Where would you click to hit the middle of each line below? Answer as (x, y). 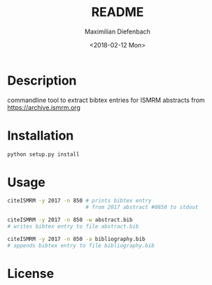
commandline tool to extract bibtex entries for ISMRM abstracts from (106, 100)
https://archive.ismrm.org (44, 107)
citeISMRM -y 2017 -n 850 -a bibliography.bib (76, 239)
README (118, 12)
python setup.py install (43, 154)
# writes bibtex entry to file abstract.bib (73, 227)
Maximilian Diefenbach (118, 31)
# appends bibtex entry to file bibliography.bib (81, 245)
